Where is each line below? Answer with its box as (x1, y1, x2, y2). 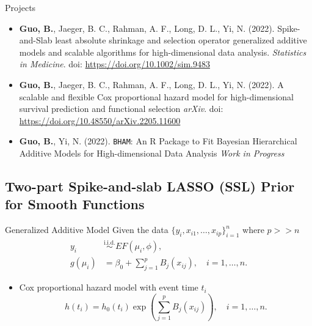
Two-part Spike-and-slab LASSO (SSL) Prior (5, 176, 295, 195)
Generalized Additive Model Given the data (5, 223, 169, 236)
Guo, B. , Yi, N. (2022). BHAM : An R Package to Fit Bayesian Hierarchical (19, 135, 297, 147)
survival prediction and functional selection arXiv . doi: (19, 102, 223, 115)
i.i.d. (103, 239, 115, 246)
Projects (5, 1, 36, 13)
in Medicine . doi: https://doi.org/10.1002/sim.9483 (19, 57, 210, 70)
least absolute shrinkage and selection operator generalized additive (55, 34, 307, 46)
